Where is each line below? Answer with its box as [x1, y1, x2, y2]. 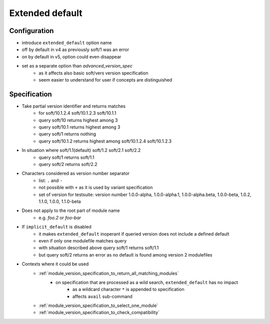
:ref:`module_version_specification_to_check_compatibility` [38, 309, 160, 315]
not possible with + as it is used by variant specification [38, 184, 153, 190]
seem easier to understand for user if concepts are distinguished [38, 77, 172, 83]
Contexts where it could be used [21, 261, 89, 267]
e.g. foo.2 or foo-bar [38, 214, 81, 220]
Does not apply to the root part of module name [21, 207, 120, 213]
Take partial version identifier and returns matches [21, 103, 126, 109]
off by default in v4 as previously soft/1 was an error [21, 46, 129, 52]
